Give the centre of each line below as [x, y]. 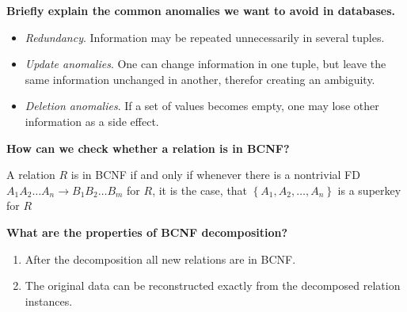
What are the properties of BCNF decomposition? [147, 232]
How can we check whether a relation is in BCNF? [148, 148]
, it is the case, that [200, 190]
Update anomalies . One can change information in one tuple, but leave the [205, 64]
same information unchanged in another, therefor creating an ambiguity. [200, 79]
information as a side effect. [92, 121]
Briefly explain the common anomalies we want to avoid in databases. [201, 10]
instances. [49, 301]
